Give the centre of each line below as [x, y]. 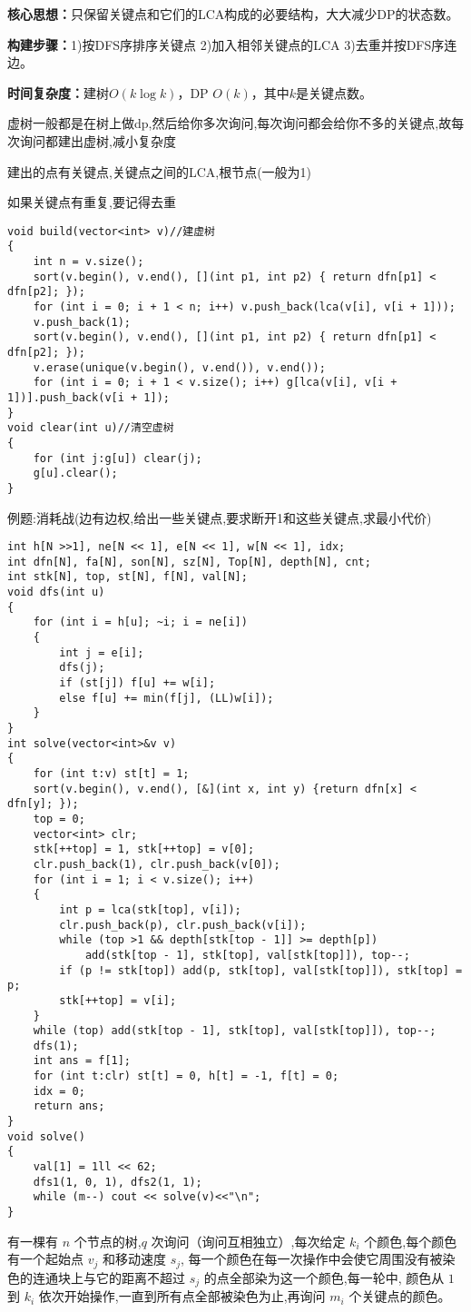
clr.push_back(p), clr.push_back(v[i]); [183, 925]
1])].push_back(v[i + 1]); [88, 397]
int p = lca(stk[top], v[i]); [150, 909]
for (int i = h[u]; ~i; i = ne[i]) [140, 622]
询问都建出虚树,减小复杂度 [98, 140]
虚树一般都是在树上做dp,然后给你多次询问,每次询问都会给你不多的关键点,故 [230, 123]
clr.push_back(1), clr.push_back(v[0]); [157, 864]
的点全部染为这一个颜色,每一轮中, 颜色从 [324, 1277]
